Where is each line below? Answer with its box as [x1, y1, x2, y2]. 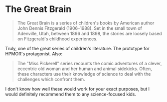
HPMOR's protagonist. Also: [5, 51, 63, 57]
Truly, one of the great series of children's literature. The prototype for [5, 45, 150, 51]
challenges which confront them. [17, 76, 85, 82]
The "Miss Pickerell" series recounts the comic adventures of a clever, [17, 60, 162, 66]
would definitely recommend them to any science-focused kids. [5, 91, 136, 97]
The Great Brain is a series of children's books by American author [17, 20, 155, 26]
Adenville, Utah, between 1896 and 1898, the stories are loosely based [17, 30, 162, 36]
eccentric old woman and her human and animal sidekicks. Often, [17, 66, 152, 72]
